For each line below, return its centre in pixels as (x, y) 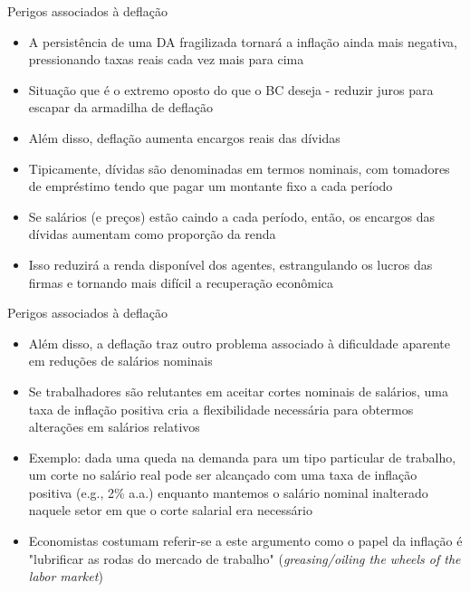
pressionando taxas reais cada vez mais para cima (166, 59)
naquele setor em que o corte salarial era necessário (170, 510)
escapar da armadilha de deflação (120, 107)
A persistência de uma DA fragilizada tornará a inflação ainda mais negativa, (243, 41)
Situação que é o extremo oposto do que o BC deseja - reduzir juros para (231, 89)
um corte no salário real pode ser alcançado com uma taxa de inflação (223, 475)
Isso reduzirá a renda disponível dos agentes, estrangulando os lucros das (230, 264)
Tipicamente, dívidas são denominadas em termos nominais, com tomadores (239, 168)
